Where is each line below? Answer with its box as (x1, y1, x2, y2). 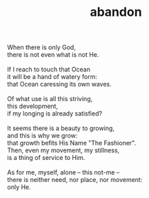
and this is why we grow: (7, 132, 78, 140)
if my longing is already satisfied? (7, 109, 102, 118)
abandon (89, 4, 143, 20)
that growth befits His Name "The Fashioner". (7, 139, 137, 147)
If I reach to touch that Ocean (7, 65, 91, 73)
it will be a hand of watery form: (7, 73, 98, 81)
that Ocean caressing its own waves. (7, 80, 112, 89)
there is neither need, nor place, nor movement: (7, 176, 143, 184)
